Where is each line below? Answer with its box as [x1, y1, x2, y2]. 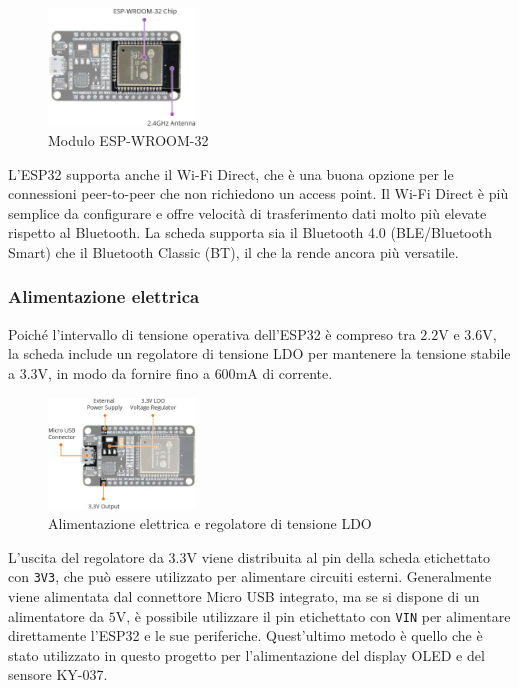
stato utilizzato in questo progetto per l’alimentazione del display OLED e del [8, 644, 485, 665]
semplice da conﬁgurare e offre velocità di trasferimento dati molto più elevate [8, 202, 487, 223]
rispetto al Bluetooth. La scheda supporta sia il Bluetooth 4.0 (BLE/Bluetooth [8, 222, 492, 243]
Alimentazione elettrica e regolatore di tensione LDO [48, 513, 372, 534]
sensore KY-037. [8, 664, 108, 685]
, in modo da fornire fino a [48, 362, 210, 383]
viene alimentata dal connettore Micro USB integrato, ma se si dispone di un [8, 586, 480, 607]
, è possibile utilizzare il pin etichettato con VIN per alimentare [126, 605, 511, 626]
